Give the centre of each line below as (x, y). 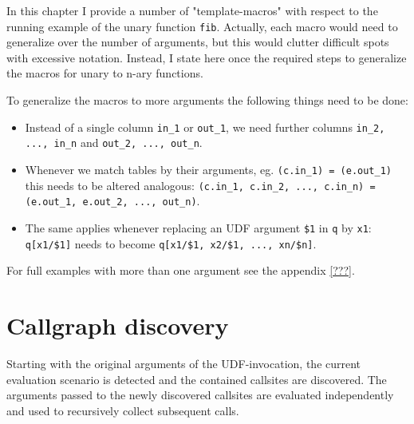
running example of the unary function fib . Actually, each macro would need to (202, 26)
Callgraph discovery (118, 325)
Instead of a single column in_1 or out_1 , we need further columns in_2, (205, 127)
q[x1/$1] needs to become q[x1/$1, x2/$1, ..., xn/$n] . (171, 243)
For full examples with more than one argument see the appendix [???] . (181, 270)
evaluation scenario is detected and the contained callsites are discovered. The (197, 379)
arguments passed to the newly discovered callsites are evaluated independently (200, 395)
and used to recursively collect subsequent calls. (123, 410)
